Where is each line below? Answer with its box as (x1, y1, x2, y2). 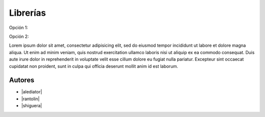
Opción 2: (9, 33, 29, 39)
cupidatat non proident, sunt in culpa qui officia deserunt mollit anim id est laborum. (9, 63, 179, 69)
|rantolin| (21, 96, 40, 102)
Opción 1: (9, 25, 28, 30)
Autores (9, 76, 34, 85)
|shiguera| (21, 103, 42, 109)
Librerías (9, 7, 46, 18)
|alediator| (21, 89, 42, 95)
